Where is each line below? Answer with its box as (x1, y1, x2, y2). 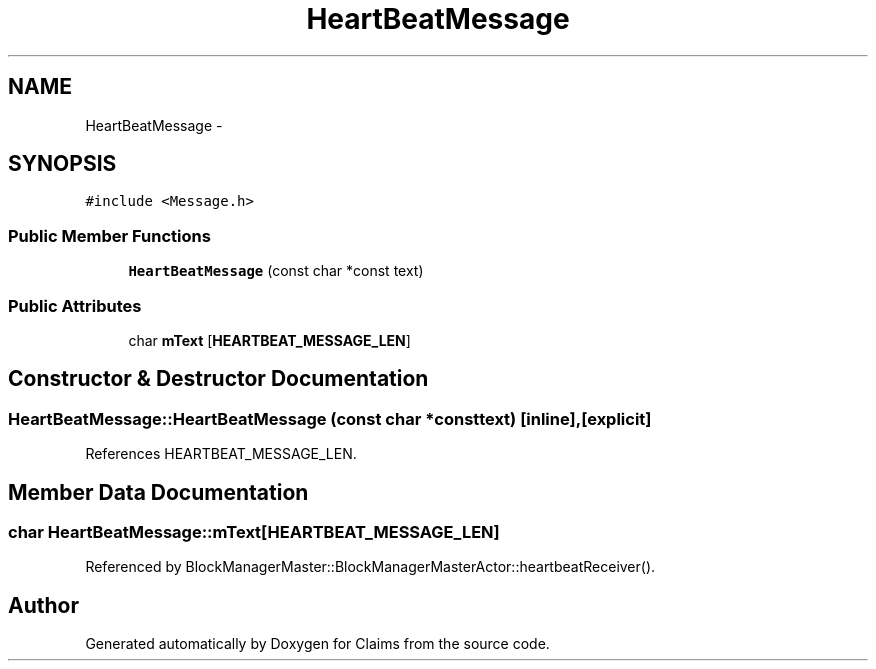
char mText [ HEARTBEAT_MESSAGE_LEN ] (128, 331, 411, 349)
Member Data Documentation (8, 479, 309, 505)
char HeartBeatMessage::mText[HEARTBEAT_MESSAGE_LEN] (8, 522, 500, 542)
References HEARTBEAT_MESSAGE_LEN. (85, 445, 357, 463)
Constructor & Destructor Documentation (8, 366, 429, 392)
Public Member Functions (8, 225, 211, 246)
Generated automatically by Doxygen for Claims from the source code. (85, 635, 550, 653)
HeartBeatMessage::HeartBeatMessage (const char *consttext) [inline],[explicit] (8, 408, 652, 429)
